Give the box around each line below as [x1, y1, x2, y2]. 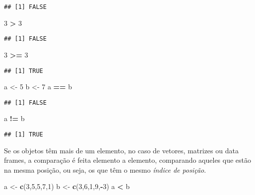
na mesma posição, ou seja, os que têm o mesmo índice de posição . [4, 164, 206, 175]
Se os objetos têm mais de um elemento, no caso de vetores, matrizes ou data [4, 145, 239, 155]
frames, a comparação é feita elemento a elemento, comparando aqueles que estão [4, 155, 252, 165]
